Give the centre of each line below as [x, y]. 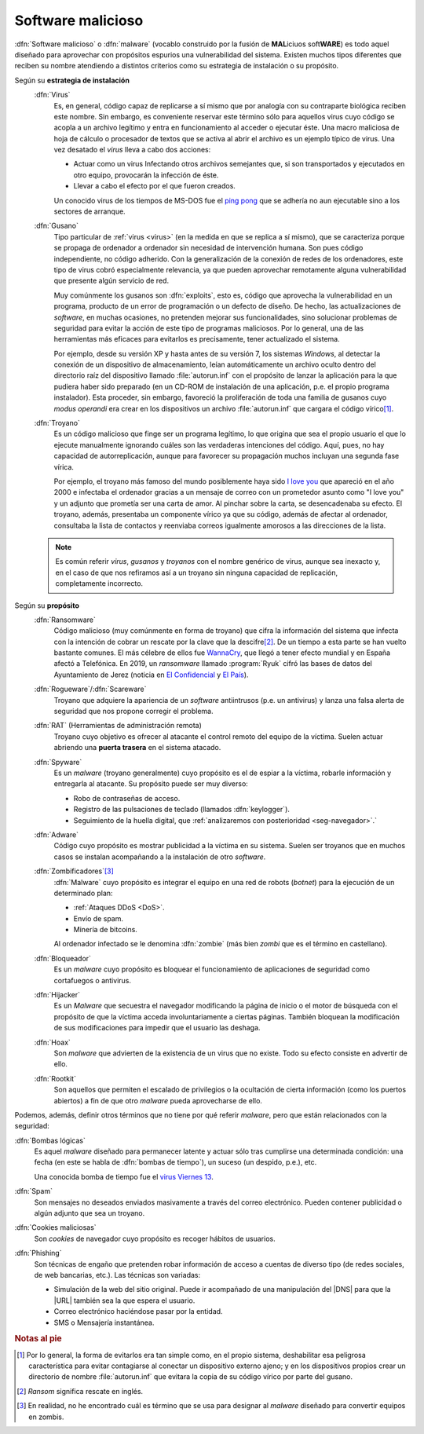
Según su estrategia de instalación [72, 80]
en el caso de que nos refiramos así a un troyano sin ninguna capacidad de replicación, [197, 573]
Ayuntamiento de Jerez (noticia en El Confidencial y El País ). [151, 675]
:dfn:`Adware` [56, 834]
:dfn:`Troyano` [57, 423]
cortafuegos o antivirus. [92, 980]
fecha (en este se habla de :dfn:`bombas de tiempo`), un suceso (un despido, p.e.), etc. [175, 1162]
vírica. [64, 466]
